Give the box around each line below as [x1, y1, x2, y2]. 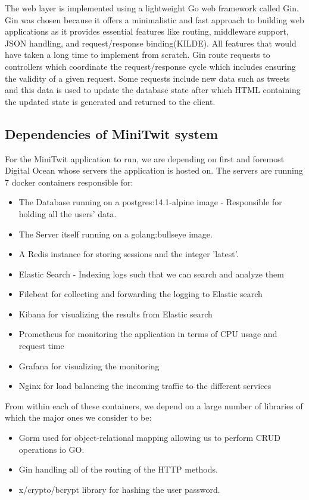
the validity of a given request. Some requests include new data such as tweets [5, 72, 290, 84]
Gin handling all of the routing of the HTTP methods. [18, 463, 218, 476]
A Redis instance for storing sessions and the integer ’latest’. [18, 248, 239, 260]
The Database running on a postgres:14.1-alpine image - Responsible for [18, 196, 282, 208]
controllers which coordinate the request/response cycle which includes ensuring [5, 60, 296, 72]
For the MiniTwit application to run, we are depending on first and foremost [5, 152, 285, 165]
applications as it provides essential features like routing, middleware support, [5, 25, 289, 38]
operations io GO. [18, 443, 85, 455]
